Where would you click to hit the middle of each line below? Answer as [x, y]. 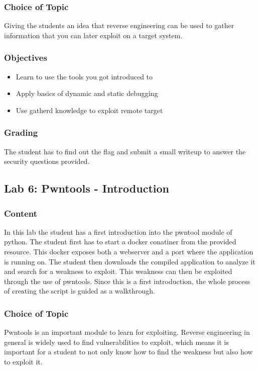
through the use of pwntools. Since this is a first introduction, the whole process [127, 281]
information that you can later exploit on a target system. [93, 35]
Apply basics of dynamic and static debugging [87, 93]
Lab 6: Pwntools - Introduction [87, 188]
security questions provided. [47, 161]
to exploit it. [23, 361]
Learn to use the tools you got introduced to [84, 76]
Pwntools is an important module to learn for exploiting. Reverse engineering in [127, 332]
